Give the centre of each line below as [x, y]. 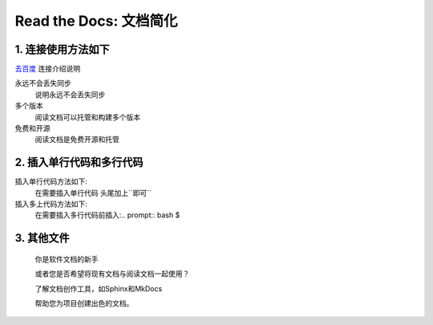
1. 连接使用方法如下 [62, 49]
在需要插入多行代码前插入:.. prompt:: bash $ [107, 215]
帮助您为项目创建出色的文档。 [84, 303]
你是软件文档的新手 [67, 259]
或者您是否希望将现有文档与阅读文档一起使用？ [112, 274]
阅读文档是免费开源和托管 [77, 140]
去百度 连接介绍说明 [47, 69]
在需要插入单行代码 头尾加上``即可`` [93, 193]
